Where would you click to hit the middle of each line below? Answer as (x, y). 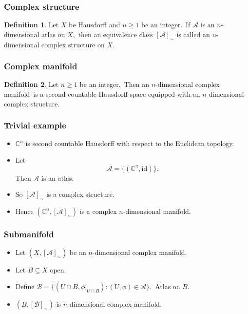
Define (25, 286)
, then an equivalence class (113, 34)
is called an (193, 34)
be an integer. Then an (114, 84)
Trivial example (35, 125)
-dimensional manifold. (157, 211)
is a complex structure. (80, 194)
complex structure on (73, 44)
